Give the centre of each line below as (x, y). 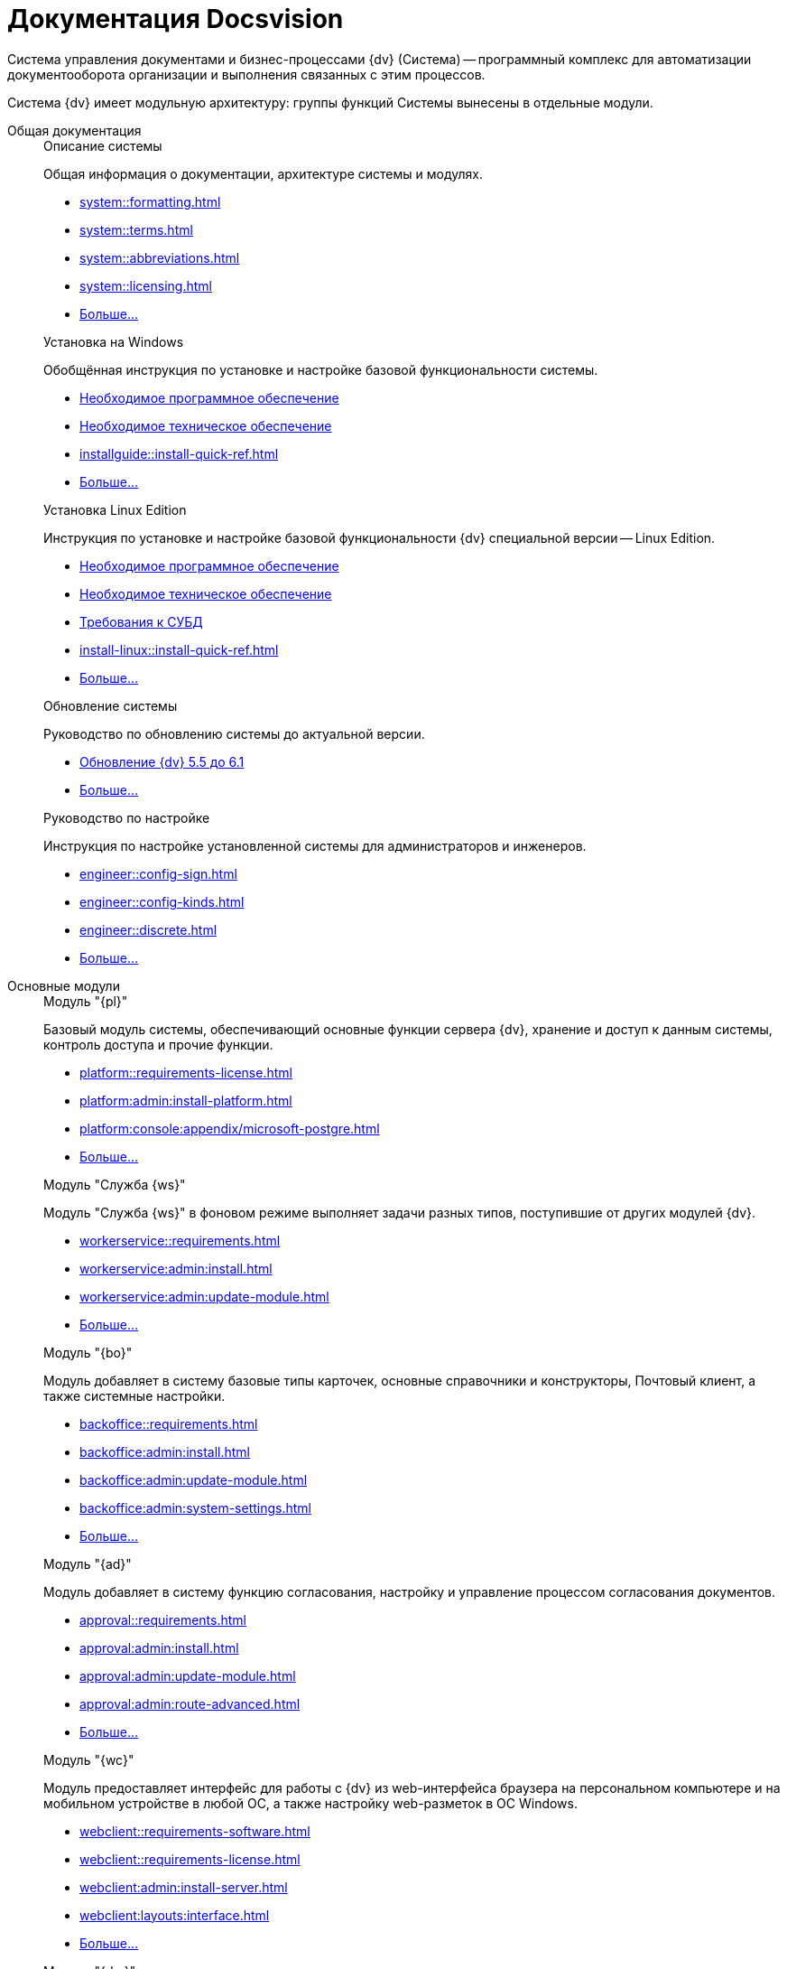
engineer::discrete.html (148, 929)
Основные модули (64, 985)
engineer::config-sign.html (158, 873)
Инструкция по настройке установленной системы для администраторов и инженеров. (315, 845)
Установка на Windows (114, 341)
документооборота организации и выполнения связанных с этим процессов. (246, 74)
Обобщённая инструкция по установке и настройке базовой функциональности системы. (321, 369)
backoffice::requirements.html (169, 1423)
